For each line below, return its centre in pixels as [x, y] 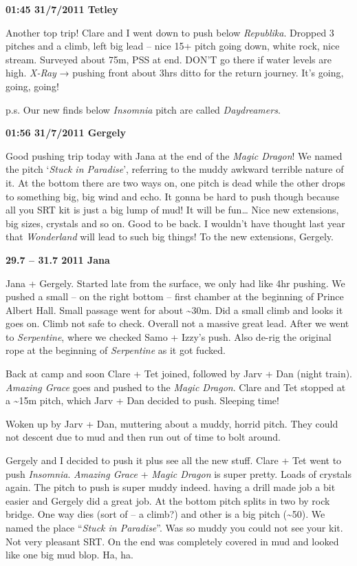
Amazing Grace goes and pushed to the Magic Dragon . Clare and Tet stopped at [176, 387]
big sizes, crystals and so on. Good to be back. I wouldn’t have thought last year [175, 223]
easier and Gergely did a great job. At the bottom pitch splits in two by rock [168, 500]
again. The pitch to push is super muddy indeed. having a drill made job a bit [171, 487]
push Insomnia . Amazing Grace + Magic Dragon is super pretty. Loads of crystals [179, 473]
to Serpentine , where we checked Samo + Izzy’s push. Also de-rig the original [169, 336]
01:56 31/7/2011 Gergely [66, 133]
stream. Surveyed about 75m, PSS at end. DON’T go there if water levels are [169, 59]
